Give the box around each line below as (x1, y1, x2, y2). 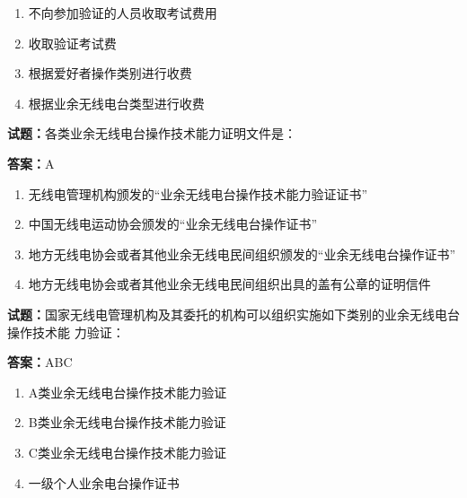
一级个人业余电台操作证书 (28, 473, 180, 492)
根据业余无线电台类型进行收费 (28, 93, 205, 112)
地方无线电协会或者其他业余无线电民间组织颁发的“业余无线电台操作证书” (28, 244, 456, 263)
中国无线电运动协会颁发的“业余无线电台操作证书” (28, 214, 318, 233)
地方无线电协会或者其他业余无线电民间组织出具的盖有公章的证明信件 (28, 275, 431, 293)
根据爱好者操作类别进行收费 (28, 64, 192, 83)
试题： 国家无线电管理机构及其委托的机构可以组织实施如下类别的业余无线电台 (7, 304, 460, 323)
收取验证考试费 (28, 33, 117, 52)
